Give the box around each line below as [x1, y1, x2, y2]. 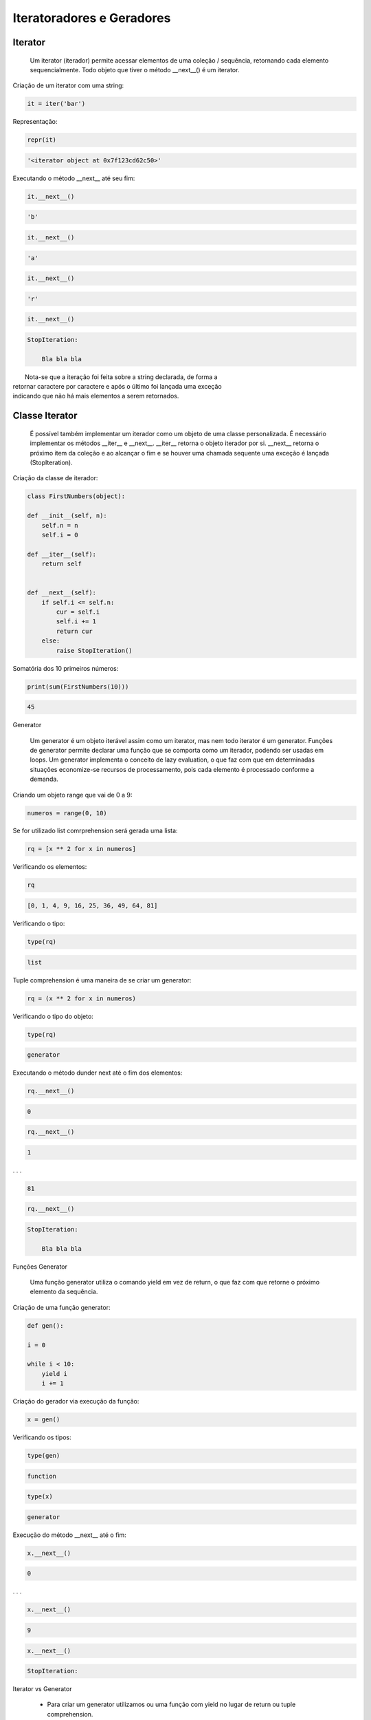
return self [41, 560, 82, 568]
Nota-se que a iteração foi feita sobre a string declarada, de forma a [25, 372, 218, 381]
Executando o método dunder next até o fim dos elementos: [12, 1068, 183, 1077]
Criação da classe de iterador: [12, 474, 98, 482]
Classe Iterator [12, 410, 78, 422]
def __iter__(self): [27, 550, 96, 558]
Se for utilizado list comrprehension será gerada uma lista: [12, 826, 178, 835]
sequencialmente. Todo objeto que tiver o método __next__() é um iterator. [30, 65, 240, 74]
